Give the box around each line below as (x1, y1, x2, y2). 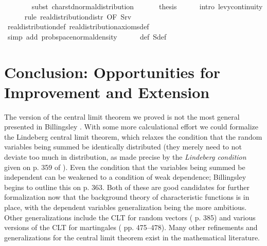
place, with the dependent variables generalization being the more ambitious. (4, 202, 247, 213)
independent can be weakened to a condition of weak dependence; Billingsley (4, 172, 246, 182)
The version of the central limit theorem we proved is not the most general (4, 111, 240, 122)
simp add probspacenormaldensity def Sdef (7, 31, 167, 42)
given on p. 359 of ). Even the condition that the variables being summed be (4, 161, 245, 172)
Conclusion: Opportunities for (4, 61, 221, 82)
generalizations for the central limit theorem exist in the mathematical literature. (4, 232, 260, 242)
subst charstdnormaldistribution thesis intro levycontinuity (31, 1, 263, 11)
